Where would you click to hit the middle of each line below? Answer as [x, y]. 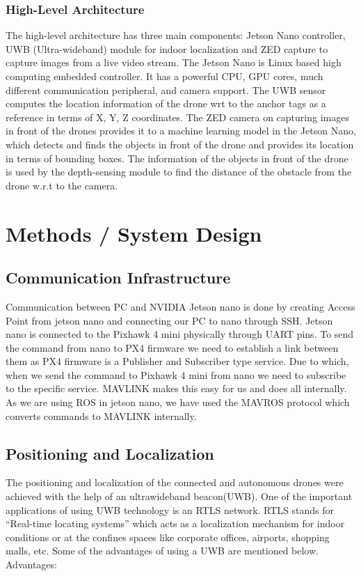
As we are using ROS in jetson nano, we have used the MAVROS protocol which [178, 402]
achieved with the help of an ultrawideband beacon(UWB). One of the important [179, 496]
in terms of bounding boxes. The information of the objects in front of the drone [177, 158]
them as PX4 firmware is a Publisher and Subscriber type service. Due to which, [177, 361]
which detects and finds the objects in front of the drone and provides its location [180, 144]
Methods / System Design [134, 233]
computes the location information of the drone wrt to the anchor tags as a [166, 103]
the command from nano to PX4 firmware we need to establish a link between [172, 347]
